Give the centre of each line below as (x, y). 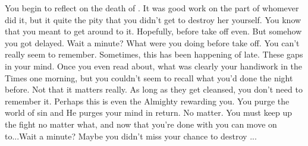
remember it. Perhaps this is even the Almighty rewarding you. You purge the (147, 101)
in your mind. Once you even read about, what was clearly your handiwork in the (154, 66)
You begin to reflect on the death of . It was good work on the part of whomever (152, 8)
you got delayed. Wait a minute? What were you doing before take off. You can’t (152, 42)
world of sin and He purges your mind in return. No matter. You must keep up (149, 112)
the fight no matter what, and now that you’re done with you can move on (141, 124)
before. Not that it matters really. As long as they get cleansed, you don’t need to (154, 89)
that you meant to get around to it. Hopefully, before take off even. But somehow (153, 31)
